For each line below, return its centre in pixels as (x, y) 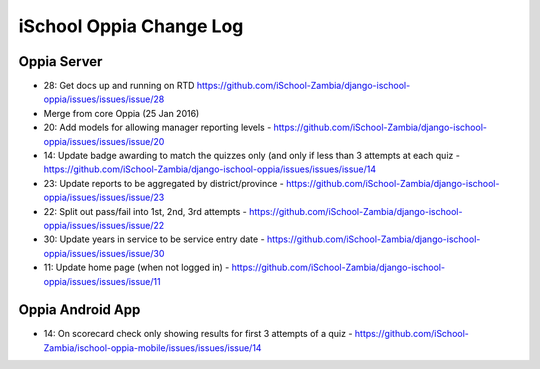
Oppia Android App (79, 310)
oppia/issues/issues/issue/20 (104, 141)
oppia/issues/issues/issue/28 (104, 99)
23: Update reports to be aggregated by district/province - (164, 183)
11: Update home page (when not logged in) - (136, 267)
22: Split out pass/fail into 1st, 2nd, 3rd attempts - (145, 211)
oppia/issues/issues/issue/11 (102, 281)
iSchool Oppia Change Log (131, 26)
